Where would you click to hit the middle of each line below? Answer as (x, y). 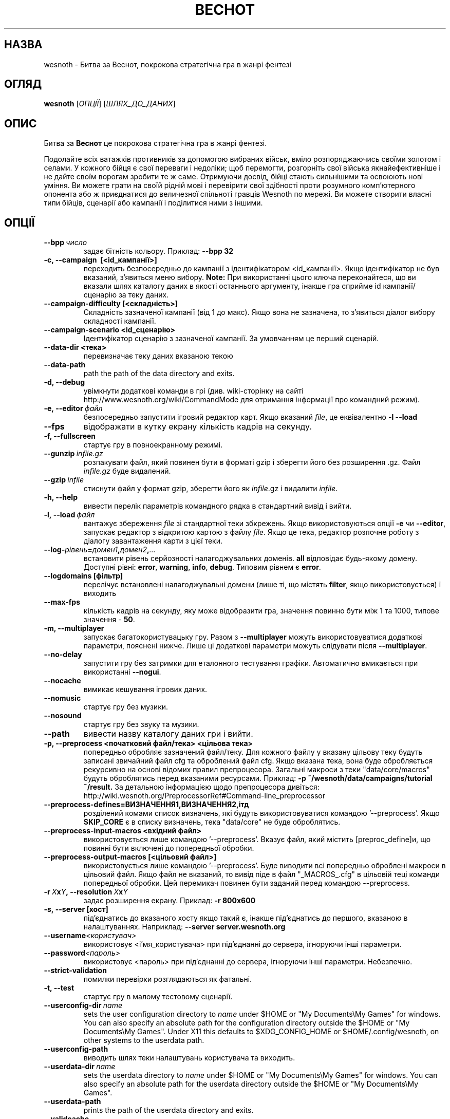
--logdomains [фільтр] (83, 576)
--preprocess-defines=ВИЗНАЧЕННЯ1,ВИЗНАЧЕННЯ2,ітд (146, 805)
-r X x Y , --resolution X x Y (86, 892)
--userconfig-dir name (83, 1005)
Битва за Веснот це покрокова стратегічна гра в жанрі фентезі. (155, 143)
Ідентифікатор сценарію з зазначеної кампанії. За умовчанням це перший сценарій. (231, 339)
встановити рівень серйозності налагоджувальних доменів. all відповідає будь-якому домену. (250, 558)
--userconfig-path (76, 1049)
